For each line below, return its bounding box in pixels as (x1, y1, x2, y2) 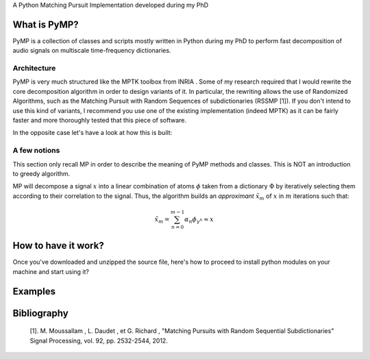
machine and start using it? (12, 267, 89, 275)
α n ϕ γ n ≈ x (184, 215, 214, 225)
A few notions (12, 146, 60, 156)
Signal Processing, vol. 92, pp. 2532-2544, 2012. (29, 336, 168, 345)
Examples (12, 285, 56, 297)
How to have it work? (12, 240, 104, 251)
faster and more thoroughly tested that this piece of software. (12, 116, 187, 124)
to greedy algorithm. (12, 169, 71, 177)
